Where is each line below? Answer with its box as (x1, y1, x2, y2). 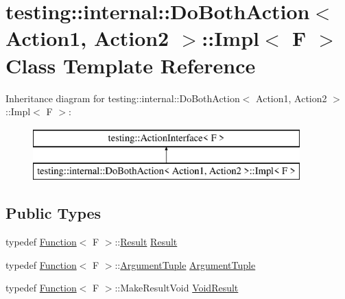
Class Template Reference (5, 51, 256, 79)
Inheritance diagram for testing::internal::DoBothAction (5, 91, 240, 105)
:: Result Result (115, 235, 178, 249)
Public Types (5, 202, 102, 224)
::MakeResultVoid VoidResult (115, 280, 239, 295)
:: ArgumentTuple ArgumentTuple (115, 257, 256, 272)
